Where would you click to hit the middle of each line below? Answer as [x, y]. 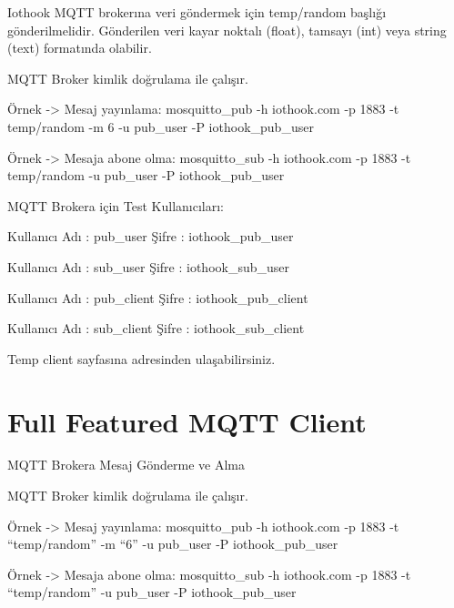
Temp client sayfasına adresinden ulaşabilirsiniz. [141, 358]
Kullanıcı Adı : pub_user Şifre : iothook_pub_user [151, 236]
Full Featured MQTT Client [187, 421]
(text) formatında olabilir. [80, 48]
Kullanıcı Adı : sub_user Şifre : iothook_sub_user [149, 266]
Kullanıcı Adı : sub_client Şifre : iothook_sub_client [156, 328]
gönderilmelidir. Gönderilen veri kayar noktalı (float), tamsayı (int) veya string [227, 30]
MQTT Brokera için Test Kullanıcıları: [116, 205]
